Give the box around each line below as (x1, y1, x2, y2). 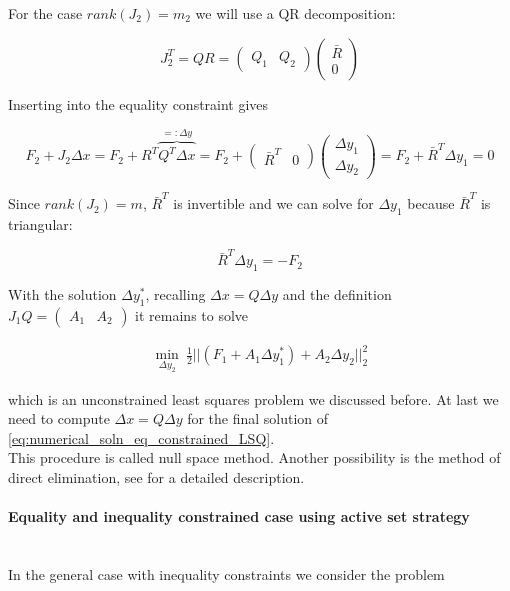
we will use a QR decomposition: (195, 3, 396, 23)
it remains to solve (135, 304, 249, 325)
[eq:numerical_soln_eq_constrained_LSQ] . (8, 427, 275, 448)
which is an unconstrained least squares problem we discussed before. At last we (8, 388, 499, 409)
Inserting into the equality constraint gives (8, 93, 269, 114)
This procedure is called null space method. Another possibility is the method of (8, 447, 501, 468)
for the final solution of (187, 408, 329, 429)
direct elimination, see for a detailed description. (8, 466, 305, 487)
